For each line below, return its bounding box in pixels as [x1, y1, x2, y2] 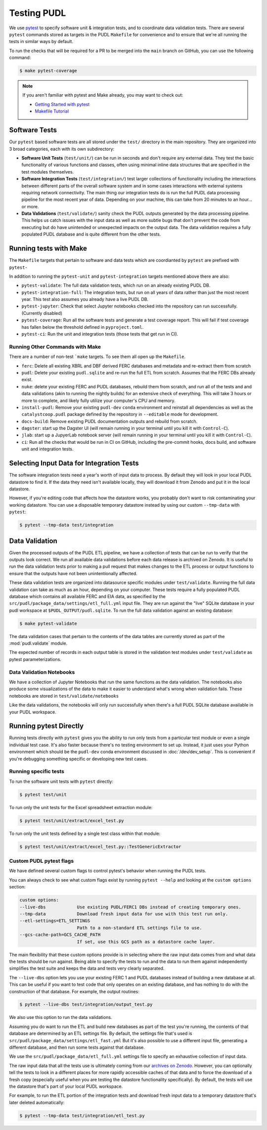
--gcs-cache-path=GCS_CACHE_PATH [19, 932, 101, 938]
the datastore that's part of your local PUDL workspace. [9, 1083, 123, 1089]
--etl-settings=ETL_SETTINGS [19, 918, 90, 924]
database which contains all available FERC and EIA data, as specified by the [9, 593, 166, 599]
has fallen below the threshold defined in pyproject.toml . [21, 324, 143, 330]
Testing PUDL [9, 7, 66, 18]
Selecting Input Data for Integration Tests [9, 459, 139, 468]
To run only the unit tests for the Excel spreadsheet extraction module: [9, 804, 153, 810]
